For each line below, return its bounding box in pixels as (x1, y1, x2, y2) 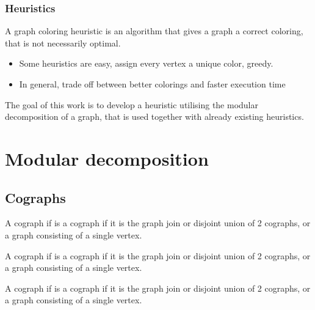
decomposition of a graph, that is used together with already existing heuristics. (5, 110, 304, 123)
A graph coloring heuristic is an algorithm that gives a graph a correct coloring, (5, 24, 303, 37)
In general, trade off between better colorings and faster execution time (19, 78, 286, 90)
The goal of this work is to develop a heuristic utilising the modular (5, 98, 258, 111)
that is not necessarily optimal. (5, 36, 121, 49)
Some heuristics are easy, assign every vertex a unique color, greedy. (19, 57, 273, 70)
